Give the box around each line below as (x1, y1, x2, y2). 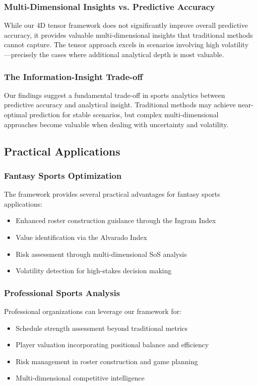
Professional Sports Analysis (4, 286, 120, 299)
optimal (4, 109, 27, 119)
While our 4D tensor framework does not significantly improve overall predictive (4, 20, 248, 30)
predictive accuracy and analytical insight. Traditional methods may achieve (4, 99, 236, 110)
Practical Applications (4, 143, 121, 158)
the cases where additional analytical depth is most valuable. (39, 49, 224, 59)
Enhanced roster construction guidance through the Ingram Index (15, 215, 216, 226)
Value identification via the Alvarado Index (15, 232, 147, 242)
